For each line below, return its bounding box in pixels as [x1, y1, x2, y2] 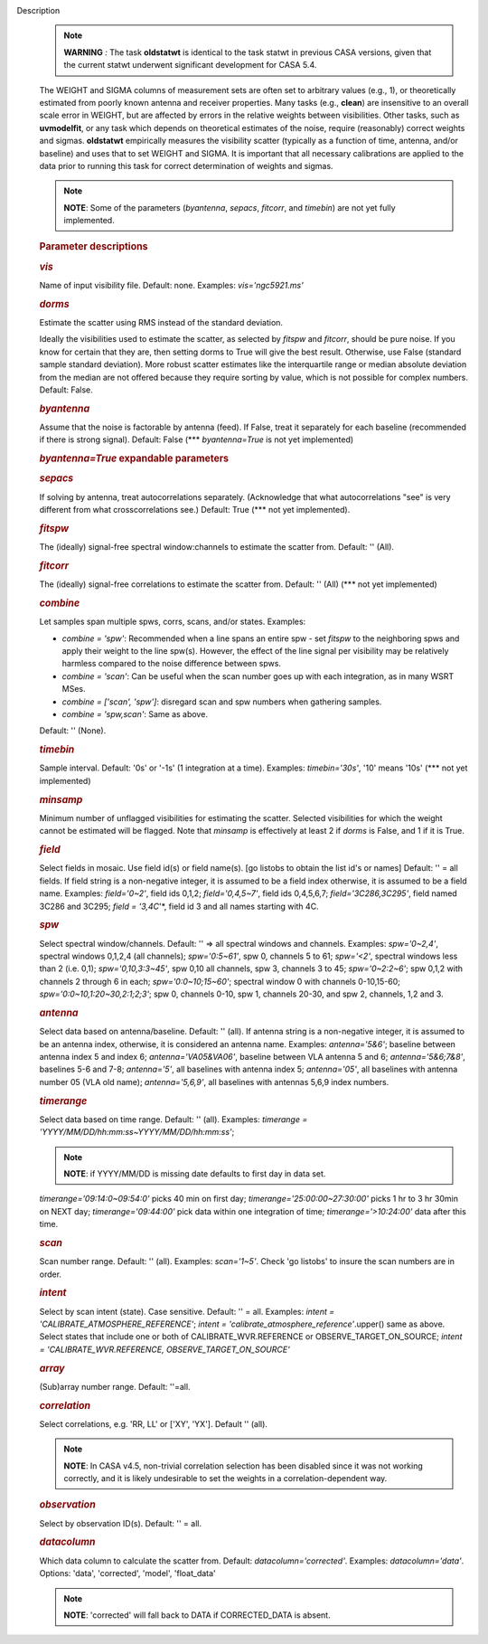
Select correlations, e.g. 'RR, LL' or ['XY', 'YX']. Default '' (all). [39, 1418, 268, 1429]
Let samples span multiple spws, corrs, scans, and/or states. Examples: [39, 616, 306, 628]
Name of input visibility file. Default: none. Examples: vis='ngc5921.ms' [39, 280, 305, 290]
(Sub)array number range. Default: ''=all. [39, 1381, 191, 1392]
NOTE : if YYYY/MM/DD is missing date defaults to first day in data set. [63, 1167, 326, 1179]
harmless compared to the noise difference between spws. [61, 658, 282, 669]
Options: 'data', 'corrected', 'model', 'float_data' [39, 1568, 216, 1579]
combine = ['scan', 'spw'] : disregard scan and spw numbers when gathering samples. [61, 696, 382, 707]
